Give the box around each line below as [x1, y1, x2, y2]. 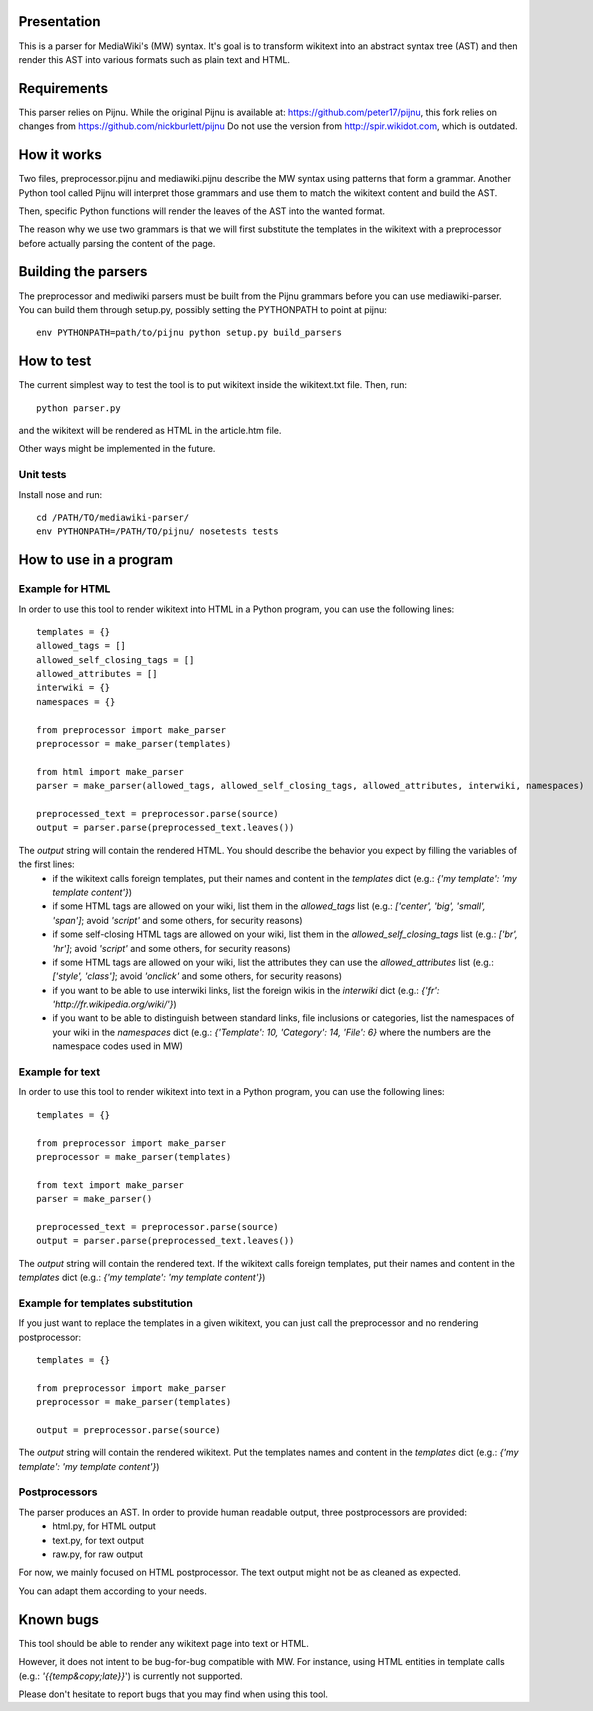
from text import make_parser [36, 1179, 185, 1190]
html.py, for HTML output [52, 1520, 157, 1532]
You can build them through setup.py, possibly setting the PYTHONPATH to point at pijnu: [18, 303, 387, 315]
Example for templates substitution [18, 1296, 194, 1310]
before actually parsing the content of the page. [18, 237, 216, 249]
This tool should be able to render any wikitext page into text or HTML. [18, 1637, 310, 1649]
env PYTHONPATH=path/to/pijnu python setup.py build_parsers [36, 327, 342, 339]
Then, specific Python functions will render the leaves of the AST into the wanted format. [18, 205, 385, 217]
